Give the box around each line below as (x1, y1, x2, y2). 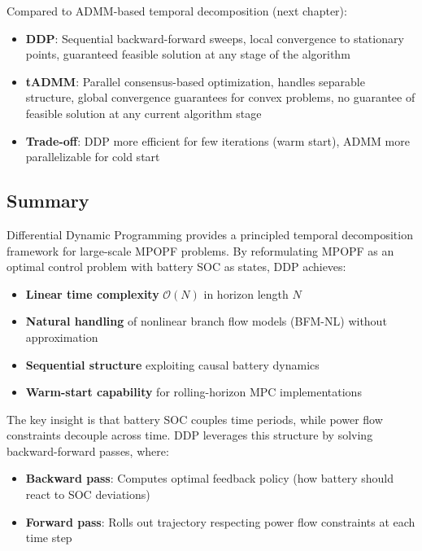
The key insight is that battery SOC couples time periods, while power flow (7, 410, 383, 427)
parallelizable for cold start (25, 148, 160, 165)
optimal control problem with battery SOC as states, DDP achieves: (7, 258, 346, 275)
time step (25, 529, 72, 546)
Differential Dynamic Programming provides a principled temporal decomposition (7, 225, 413, 243)
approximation (25, 328, 98, 345)
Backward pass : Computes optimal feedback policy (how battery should (25, 470, 394, 487)
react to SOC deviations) (25, 486, 150, 503)
